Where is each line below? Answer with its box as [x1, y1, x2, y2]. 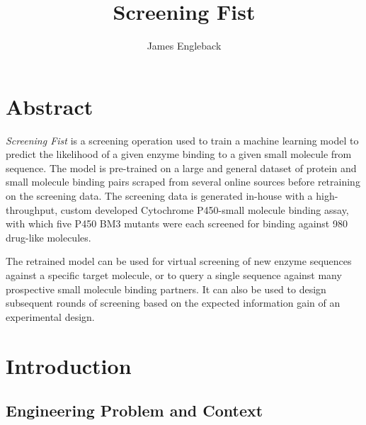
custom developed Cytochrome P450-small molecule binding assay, [60, 202, 349, 217]
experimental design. [6, 309, 95, 324]
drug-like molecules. [6, 229, 91, 244]
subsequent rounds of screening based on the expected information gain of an [6, 295, 341, 310]
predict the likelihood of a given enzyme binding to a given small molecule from [6, 147, 352, 161]
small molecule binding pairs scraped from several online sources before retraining [6, 174, 360, 189]
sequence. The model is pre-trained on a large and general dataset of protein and [6, 160, 357, 175]
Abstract [6, 91, 93, 120]
